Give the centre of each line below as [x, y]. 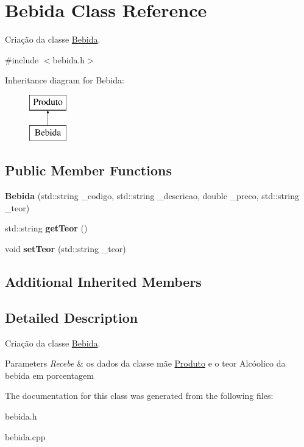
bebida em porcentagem [49, 375]
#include [22, 59]
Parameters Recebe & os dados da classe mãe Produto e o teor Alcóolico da [145, 363]
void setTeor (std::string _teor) [65, 249]
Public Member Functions [88, 170]
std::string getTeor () [46, 228]
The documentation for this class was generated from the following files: [139, 396]
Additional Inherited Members [103, 282]
